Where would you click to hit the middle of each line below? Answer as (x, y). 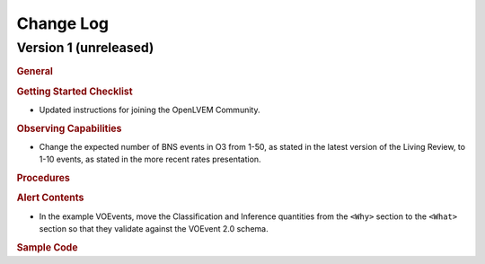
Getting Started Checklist (75, 92)
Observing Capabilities (69, 128)
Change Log (63, 23)
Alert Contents (50, 198)
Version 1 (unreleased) (85, 48)
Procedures (44, 178)
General (35, 72)
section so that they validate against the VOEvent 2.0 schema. (154, 229)
